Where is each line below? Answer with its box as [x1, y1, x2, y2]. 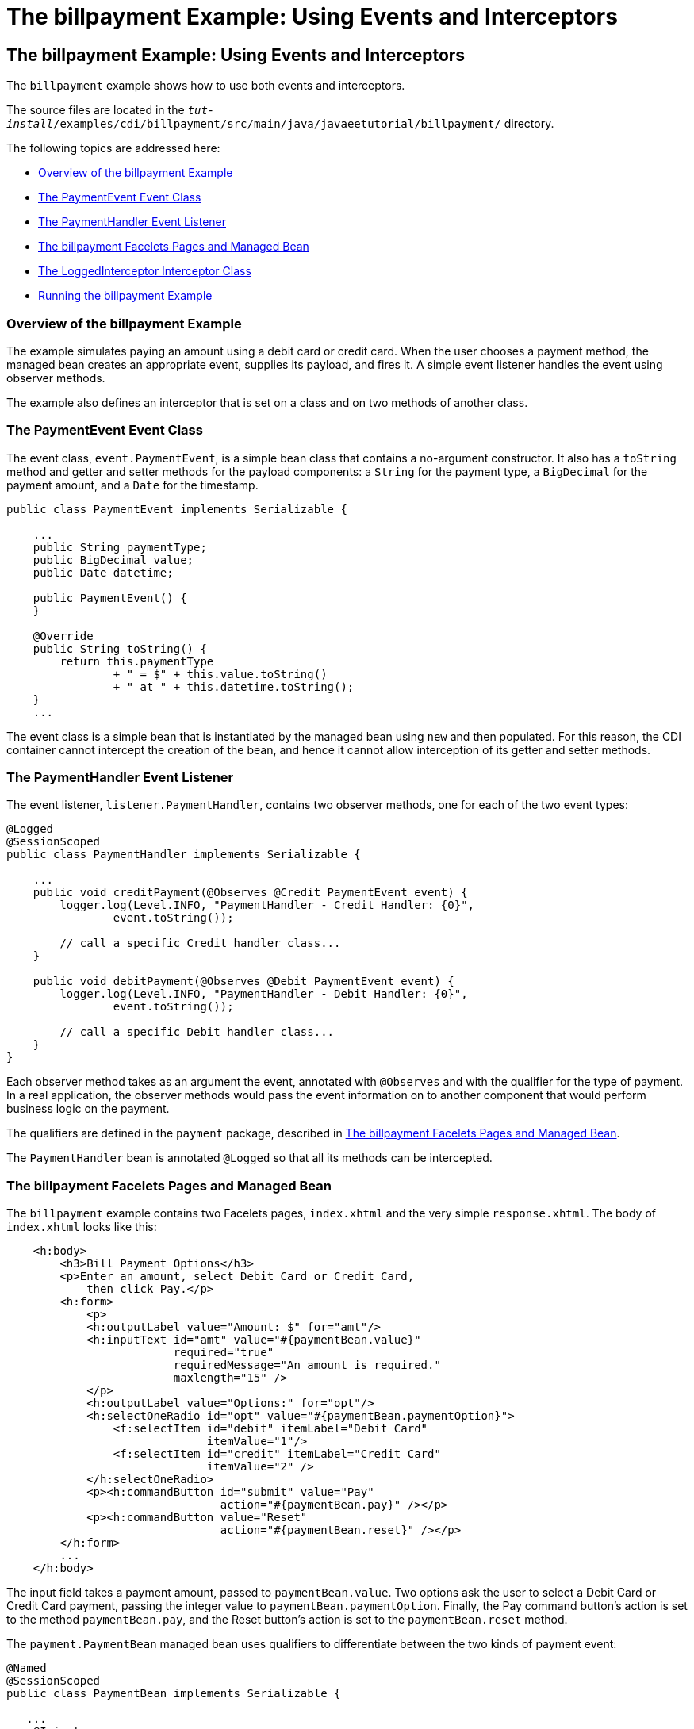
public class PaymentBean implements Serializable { [6, 1687, 341, 1700]
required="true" [173, 1346, 274, 1359]
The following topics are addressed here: [6, 141, 220, 155]
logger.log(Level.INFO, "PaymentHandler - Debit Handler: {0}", [59, 987, 468, 1001]
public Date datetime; [33, 565, 174, 579]
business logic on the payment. [6, 1102, 170, 1116]
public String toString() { [33, 642, 207, 655]
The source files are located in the [6, 103, 185, 117]
